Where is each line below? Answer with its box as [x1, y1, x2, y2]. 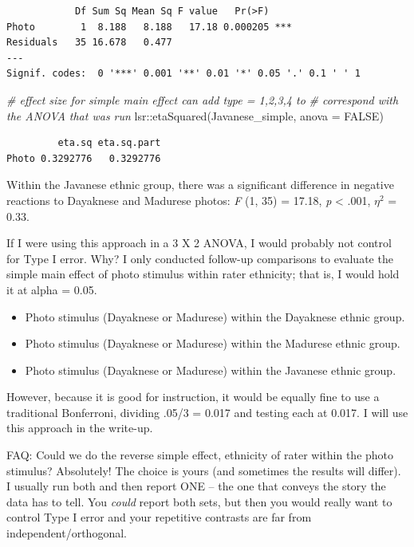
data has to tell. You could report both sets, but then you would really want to [6, 493, 392, 510]
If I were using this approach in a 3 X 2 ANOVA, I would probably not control [6, 234, 392, 251]
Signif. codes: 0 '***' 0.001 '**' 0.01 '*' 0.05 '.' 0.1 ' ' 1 [6, 68, 361, 80]
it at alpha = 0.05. [6, 281, 97, 297]
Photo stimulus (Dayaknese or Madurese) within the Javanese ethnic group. [25, 361, 396, 378]
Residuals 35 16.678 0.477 [6, 37, 172, 49]
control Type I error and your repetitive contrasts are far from [6, 509, 312, 525]
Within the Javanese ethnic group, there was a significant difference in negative [6, 176, 394, 193]
